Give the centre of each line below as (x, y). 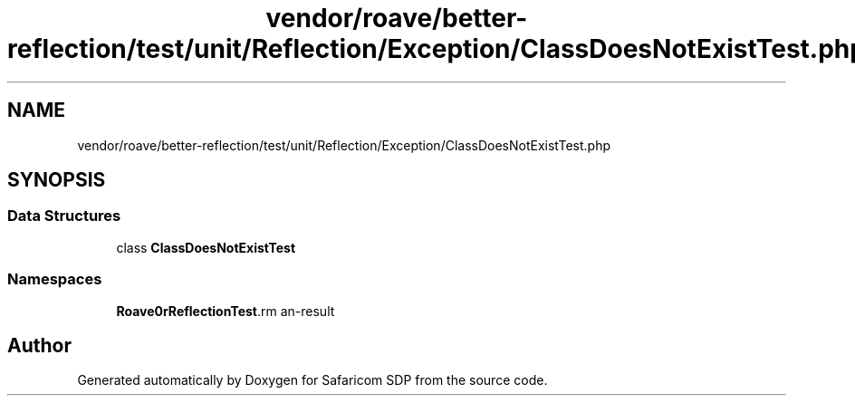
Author (39, 345)
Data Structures (64, 216)
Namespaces (55, 279)
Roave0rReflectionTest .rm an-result (226, 311)
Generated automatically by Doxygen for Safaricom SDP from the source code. (312, 380)
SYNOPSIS (57, 180)
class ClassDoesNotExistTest (206, 247)
